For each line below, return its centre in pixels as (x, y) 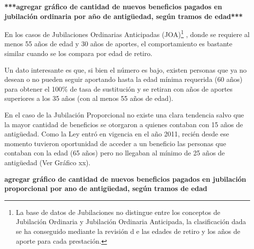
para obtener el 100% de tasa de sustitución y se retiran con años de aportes (119, 88)
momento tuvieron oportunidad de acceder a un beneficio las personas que (115, 143)
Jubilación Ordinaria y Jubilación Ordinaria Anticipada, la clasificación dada (131, 221)
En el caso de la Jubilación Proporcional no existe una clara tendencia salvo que (124, 115)
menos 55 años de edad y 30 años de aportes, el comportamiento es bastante (118, 44)
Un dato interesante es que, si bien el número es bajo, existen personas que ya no (126, 69)
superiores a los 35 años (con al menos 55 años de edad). (89, 98)
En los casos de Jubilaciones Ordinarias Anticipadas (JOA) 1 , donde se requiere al (127, 33)
